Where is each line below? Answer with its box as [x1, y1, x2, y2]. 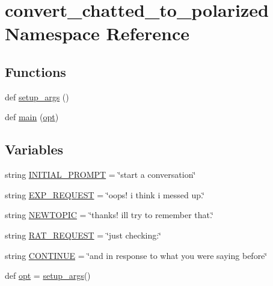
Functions [5, 62, 66, 81]
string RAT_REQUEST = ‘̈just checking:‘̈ [5, 228, 162, 241]
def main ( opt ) [5, 111, 59, 123]
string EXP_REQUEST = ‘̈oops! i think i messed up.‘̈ [5, 188, 204, 201]
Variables [5, 140, 64, 159]
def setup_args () [5, 90, 69, 103]
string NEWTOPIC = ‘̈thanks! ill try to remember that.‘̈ [5, 208, 213, 221]
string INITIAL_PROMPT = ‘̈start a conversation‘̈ [5, 168, 196, 181]
